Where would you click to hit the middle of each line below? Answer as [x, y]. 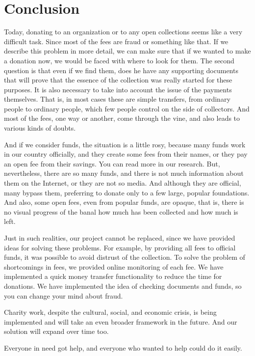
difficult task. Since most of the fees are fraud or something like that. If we [116, 41]
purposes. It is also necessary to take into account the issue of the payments [118, 89]
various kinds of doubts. [40, 128]
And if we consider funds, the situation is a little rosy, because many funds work [125, 144]
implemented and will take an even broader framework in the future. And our [121, 321]
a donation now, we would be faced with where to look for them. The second [119, 60]
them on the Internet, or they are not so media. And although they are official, [123, 183]
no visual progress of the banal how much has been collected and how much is [121, 211]
